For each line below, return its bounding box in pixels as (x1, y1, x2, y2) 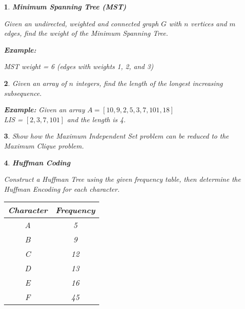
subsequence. (4, 87, 42, 98)
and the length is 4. (67, 114, 126, 124)
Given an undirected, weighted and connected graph (4, 18, 159, 28)
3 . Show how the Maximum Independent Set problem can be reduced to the (4, 131, 229, 141)
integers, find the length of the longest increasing (75, 77, 223, 88)
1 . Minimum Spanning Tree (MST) (4, 1, 126, 11)
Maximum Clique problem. (4, 140, 84, 151)
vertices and (190, 18, 227, 28)
